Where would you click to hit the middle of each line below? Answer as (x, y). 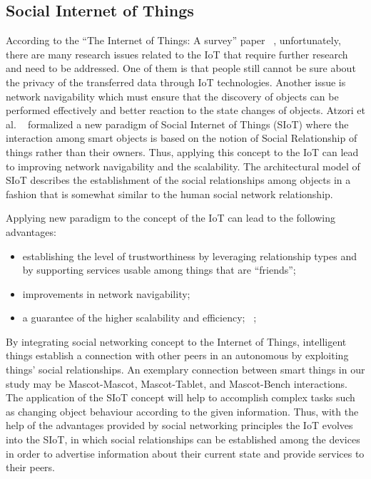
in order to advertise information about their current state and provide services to (185, 453)
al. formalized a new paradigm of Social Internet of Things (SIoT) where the (177, 124)
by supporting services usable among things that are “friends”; (159, 270)
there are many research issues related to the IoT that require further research (177, 54)
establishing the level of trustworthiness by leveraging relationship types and (189, 256)
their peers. (30, 467)
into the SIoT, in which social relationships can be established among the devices (183, 439)
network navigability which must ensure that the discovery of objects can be (172, 96)
